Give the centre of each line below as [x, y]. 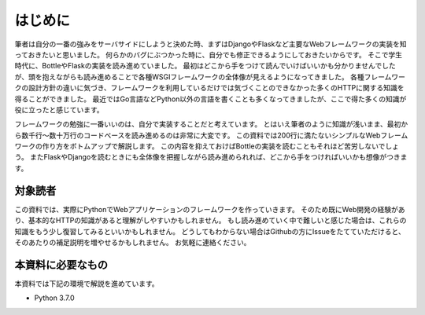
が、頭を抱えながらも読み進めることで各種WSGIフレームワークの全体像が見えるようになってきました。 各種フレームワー [210, 77]
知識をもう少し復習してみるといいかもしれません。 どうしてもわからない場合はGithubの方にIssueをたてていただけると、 [210, 231]
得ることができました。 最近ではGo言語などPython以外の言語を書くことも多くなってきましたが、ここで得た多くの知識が [211, 99]
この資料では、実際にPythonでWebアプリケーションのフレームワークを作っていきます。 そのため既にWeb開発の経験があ [210, 209]
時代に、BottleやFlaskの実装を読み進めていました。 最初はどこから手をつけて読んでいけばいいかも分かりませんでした [205, 66]
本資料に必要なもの [61, 264]
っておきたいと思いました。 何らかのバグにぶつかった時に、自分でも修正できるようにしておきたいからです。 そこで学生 [209, 54]
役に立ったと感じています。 [59, 109]
